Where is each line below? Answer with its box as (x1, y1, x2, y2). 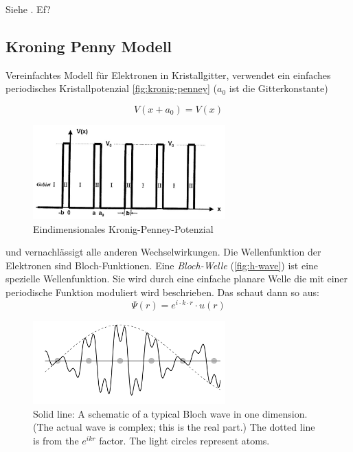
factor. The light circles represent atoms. (99, 433, 270, 448)
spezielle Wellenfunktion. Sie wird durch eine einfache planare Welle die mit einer (5, 271, 348, 286)
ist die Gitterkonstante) (229, 81, 328, 95)
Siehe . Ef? (5, 2, 51, 16)
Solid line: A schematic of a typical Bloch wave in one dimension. (33, 406, 308, 420)
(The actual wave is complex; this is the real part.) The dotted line (33, 420, 315, 434)
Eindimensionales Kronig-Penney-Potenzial (33, 221, 214, 236)
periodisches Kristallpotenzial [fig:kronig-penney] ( (5, 81, 218, 95)
